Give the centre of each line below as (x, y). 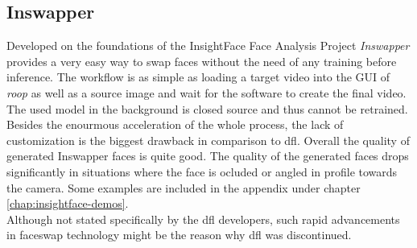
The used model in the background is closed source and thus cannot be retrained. (207, 108)
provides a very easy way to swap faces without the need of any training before (202, 61)
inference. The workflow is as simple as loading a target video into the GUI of (198, 77)
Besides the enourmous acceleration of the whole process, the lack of (175, 124)
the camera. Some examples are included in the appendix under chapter (184, 187)
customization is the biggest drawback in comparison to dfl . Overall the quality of (208, 140)
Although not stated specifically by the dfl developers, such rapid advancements (203, 219)
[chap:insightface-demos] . (68, 203)
